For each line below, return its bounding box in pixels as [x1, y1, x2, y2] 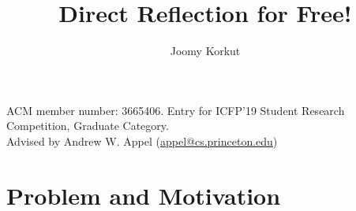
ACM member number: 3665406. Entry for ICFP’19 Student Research [6, 102, 345, 118]
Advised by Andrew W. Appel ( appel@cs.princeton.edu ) [6, 132, 278, 149]
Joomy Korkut [170, 43, 241, 59]
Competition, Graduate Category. [6, 117, 169, 134]
